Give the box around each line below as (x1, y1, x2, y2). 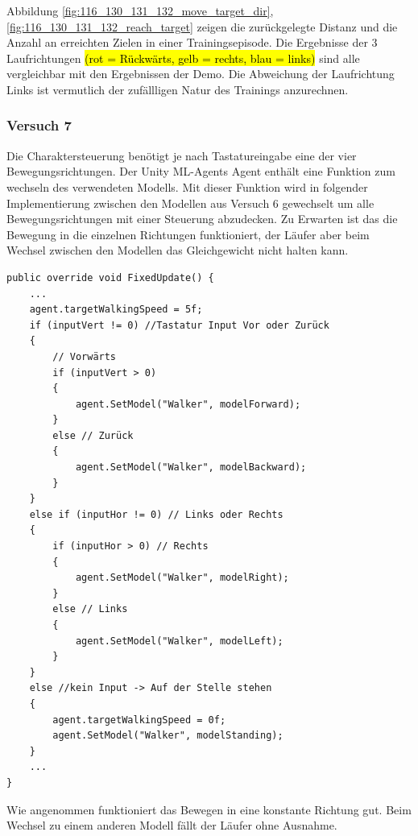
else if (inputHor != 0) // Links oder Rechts (29, 508, 283, 520)
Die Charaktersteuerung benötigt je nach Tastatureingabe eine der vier (6, 147, 357, 163)
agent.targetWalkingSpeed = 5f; (29, 304, 203, 316)
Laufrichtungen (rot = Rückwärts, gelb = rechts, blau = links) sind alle (6, 49, 360, 66)
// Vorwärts (52, 350, 117, 362)
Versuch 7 (6, 115, 72, 135)
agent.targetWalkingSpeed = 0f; (52, 714, 226, 726)
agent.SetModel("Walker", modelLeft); (75, 635, 283, 647)
